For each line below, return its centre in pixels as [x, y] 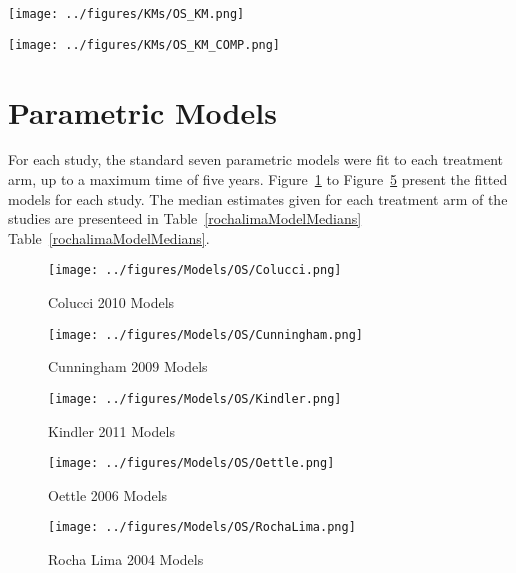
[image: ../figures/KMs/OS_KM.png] [126, 14]
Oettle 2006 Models [108, 494]
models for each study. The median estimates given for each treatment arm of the [258, 198]
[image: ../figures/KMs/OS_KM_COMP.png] [144, 44]
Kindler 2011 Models [111, 430]
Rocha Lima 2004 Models [126, 559]
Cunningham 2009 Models [128, 366]
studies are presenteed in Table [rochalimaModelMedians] [185, 218]
